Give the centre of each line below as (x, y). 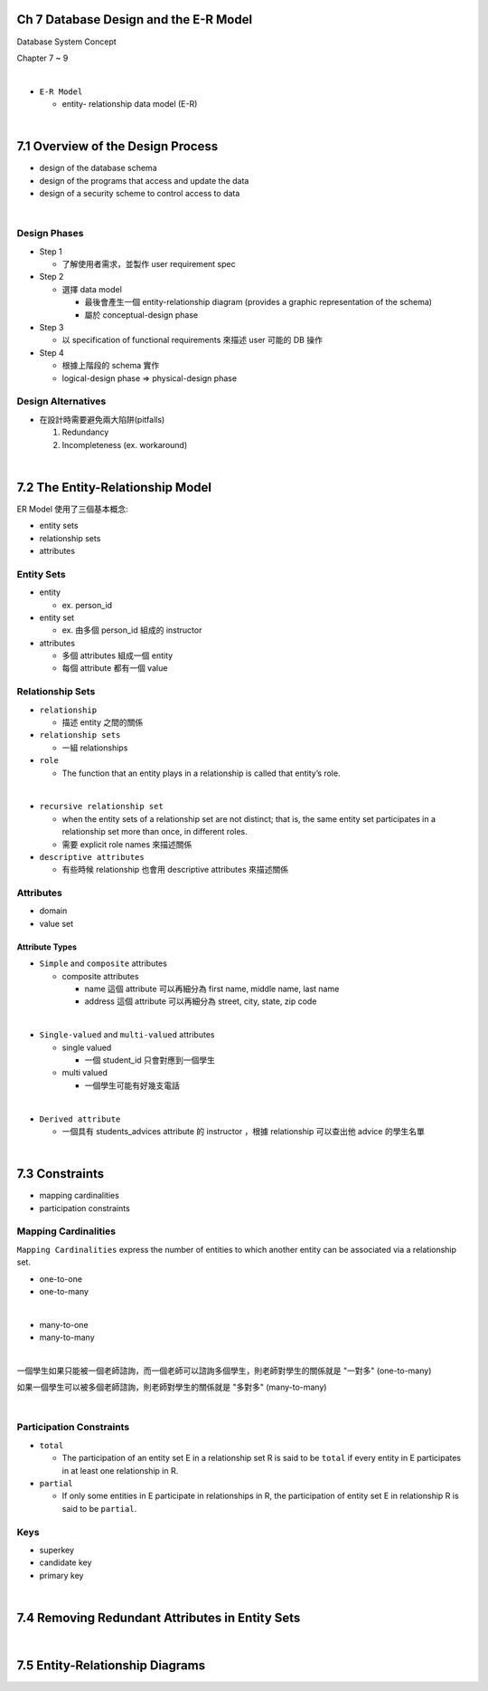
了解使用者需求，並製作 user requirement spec (149, 264)
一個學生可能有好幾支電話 (132, 1085)
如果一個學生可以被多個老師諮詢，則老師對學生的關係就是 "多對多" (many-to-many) (172, 1387)
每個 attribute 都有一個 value (115, 668)
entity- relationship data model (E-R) (130, 104)
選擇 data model (92, 289)
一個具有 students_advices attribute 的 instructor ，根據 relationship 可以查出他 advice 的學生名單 (243, 1131)
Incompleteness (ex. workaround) (125, 444)
